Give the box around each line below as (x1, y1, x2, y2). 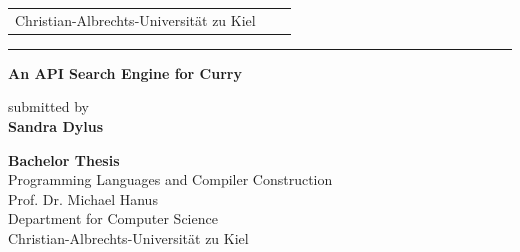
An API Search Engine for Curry (8, 62, 242, 83)
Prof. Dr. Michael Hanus (8, 188, 158, 209)
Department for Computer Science (8, 208, 218, 229)
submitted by (8, 96, 89, 117)
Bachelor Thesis (8, 149, 120, 170)
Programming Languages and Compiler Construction (8, 169, 333, 190)
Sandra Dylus (8, 116, 104, 137)
